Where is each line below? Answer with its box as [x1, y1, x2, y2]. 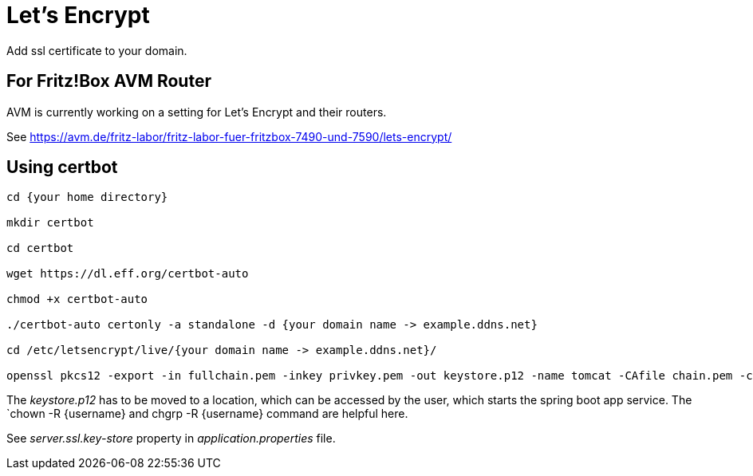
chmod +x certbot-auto [6, 293, 148, 306]
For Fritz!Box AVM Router [6, 71, 211, 92]
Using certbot [6, 157, 118, 178]
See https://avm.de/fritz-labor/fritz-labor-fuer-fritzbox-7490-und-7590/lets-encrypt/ [6, 129, 452, 144]
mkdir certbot [6, 216, 94, 230]
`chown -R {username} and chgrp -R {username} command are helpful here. [6, 407, 408, 421]
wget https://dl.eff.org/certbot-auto [6, 267, 249, 281]
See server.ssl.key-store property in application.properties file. [6, 431, 336, 446]
